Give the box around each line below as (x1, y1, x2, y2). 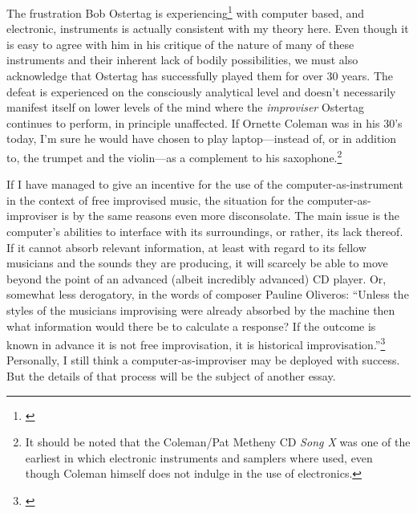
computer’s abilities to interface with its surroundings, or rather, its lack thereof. (6, 223, 403, 240)
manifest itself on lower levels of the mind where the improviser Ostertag (6, 99, 364, 116)
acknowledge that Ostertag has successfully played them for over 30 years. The (6, 67, 394, 84)
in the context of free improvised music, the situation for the (6, 191, 304, 208)
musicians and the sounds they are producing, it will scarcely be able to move (6, 254, 388, 271)
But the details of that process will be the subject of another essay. (6, 368, 336, 385)
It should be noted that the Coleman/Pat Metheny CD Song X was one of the (25, 434, 411, 450)
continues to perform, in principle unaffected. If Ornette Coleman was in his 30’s (6, 114, 403, 131)
